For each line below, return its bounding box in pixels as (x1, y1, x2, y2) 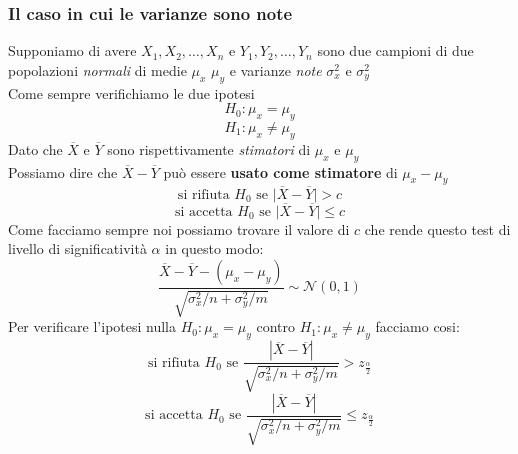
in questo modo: (165, 238, 264, 259)
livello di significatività (8, 238, 147, 259)
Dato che (8, 138, 63, 159)
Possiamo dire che (8, 161, 118, 182)
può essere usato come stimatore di (163, 161, 398, 182)
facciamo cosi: (375, 316, 460, 337)
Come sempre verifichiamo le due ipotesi (8, 82, 255, 103)
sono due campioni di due (317, 40, 474, 61)
